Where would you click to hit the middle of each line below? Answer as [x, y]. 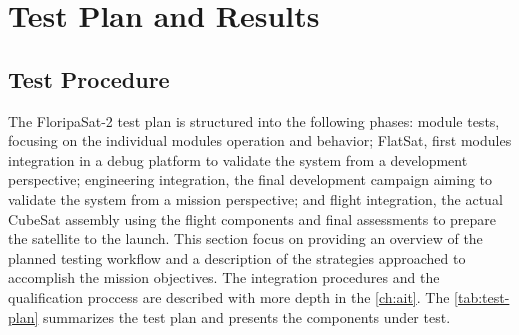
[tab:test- [482, 296]
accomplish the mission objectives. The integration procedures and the [224, 277]
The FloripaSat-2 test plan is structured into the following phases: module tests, [254, 120]
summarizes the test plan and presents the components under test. [247, 316]
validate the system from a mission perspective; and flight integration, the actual [255, 198]
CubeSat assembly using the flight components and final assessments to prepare [252, 218]
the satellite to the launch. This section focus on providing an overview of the [245, 238]
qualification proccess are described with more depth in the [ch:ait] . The [229, 296]
